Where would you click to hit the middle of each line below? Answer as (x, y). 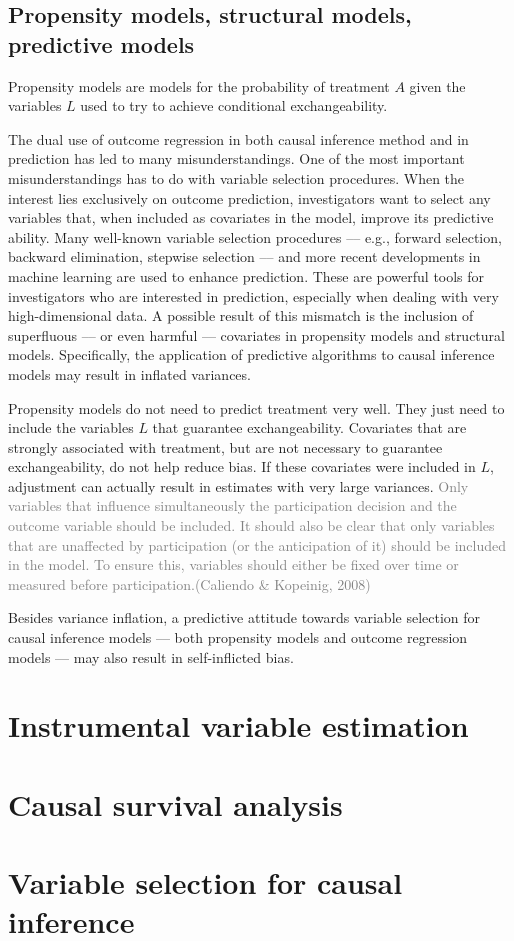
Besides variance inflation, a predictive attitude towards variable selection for (244, 617)
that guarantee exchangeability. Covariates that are (309, 427)
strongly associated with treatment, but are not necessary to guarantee (225, 446)
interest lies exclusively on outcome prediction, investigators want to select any (249, 197)
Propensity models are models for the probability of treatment (199, 85)
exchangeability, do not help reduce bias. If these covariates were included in (242, 466)
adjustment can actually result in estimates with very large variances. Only (238, 485)
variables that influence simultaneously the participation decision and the (232, 505)
